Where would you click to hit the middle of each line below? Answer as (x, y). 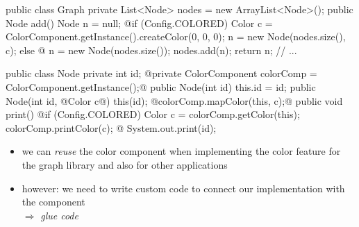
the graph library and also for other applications (125, 164)
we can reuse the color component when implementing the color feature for (181, 151)
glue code (59, 215)
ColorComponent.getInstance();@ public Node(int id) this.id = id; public (161, 86)
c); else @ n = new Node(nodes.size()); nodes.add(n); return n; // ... (151, 50)
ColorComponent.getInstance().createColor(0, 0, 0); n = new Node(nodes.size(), (176, 36)
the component (53, 202)
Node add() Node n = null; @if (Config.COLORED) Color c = (139, 23)
